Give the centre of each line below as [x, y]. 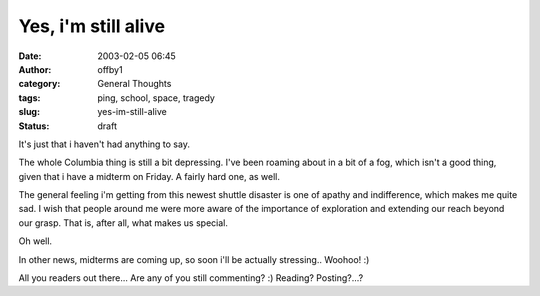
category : [39, 84]
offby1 [110, 69]
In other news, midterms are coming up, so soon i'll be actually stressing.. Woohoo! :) [194, 259]
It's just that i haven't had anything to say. [104, 144]
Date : [30, 56]
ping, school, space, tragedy [156, 97]
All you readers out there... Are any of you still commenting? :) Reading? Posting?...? [191, 278]
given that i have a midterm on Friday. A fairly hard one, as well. [149, 176]
